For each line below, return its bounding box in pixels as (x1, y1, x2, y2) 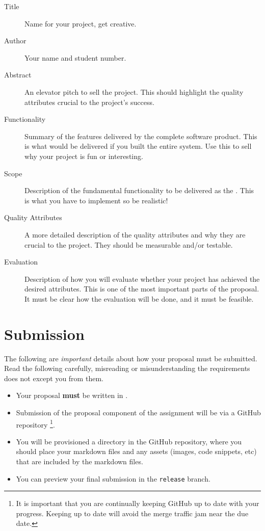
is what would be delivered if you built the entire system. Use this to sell (24, 141, 252, 151)
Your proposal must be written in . (16, 390, 128, 401)
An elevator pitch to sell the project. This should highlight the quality (24, 86, 244, 97)
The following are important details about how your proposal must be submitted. (4, 353, 257, 363)
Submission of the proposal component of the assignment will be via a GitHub (16, 407, 261, 417)
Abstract (4, 69, 32, 80)
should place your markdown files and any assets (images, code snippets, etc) (16, 446, 257, 457)
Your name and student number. (24, 52, 126, 63)
